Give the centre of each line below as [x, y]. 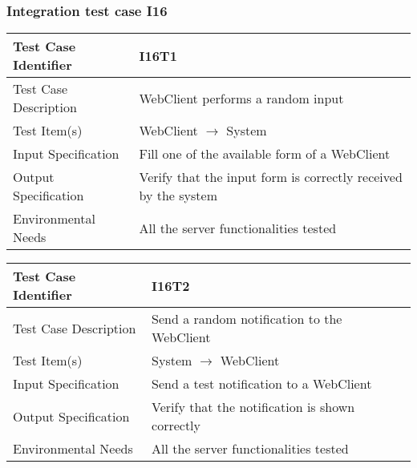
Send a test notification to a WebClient [262, 384]
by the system [178, 196]
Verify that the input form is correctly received [271, 177]
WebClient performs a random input [241, 98]
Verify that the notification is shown [253, 407]
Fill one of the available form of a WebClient [265, 154]
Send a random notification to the [247, 319]
